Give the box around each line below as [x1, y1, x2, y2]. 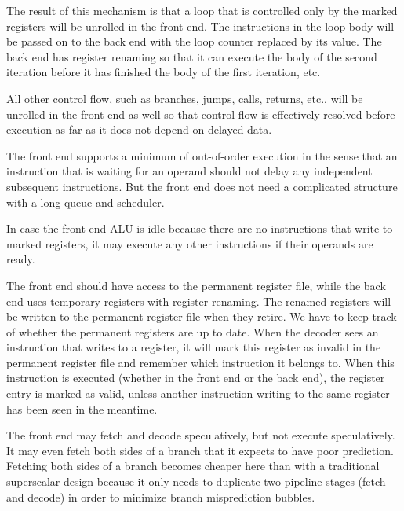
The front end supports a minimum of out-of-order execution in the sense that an [6, 147, 398, 164]
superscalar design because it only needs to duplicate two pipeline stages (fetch [6, 473, 386, 490]
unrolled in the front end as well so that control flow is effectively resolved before [6, 105, 395, 122]
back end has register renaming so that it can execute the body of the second [6, 48, 377, 64]
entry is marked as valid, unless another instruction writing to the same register [6, 385, 390, 402]
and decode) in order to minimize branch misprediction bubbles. [6, 488, 315, 505]
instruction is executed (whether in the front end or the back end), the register [6, 369, 385, 386]
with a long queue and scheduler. [6, 193, 165, 210]
